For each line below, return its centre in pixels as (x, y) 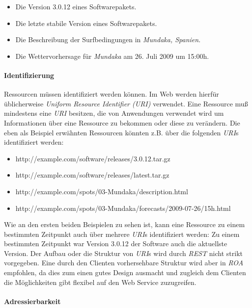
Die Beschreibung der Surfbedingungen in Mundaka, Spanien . (108, 39)
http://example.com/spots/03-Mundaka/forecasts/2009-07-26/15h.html (123, 208)
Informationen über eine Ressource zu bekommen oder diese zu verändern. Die (122, 122)
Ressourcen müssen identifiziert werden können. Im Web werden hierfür (112, 94)
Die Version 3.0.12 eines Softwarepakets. (76, 6)
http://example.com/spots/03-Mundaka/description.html (102, 191)
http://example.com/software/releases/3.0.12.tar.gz (93, 158)
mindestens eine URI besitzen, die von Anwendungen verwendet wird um (114, 113)
